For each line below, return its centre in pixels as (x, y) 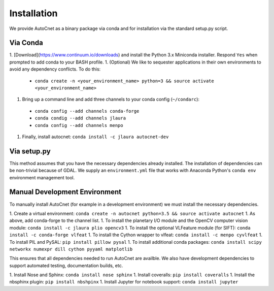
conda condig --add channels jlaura (80, 118)
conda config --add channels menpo (79, 125)
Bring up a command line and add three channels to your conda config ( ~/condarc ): (111, 100)
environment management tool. (42, 177)
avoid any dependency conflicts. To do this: (55, 69)
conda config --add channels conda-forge (87, 111)
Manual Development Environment (65, 192)
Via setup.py (30, 151)
